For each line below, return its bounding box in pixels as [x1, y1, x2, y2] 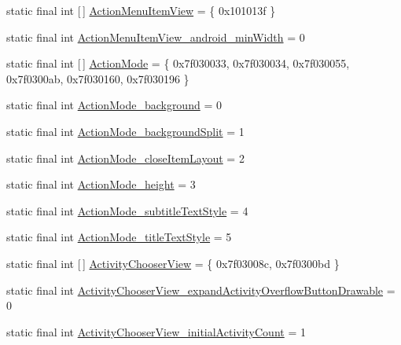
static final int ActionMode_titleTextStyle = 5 [6, 229, 232, 245]
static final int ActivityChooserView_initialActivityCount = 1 [6, 323, 306, 339]
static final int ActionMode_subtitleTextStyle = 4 [6, 202, 248, 218]
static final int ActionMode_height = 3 [6, 176, 196, 193]
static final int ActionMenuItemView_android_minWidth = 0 [6, 28, 305, 45]
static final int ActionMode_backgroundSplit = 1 [6, 123, 245, 139]
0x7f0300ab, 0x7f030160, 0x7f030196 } [6, 70, 189, 86]
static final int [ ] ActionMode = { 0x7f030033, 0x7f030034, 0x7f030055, [6, 55, 350, 72]
